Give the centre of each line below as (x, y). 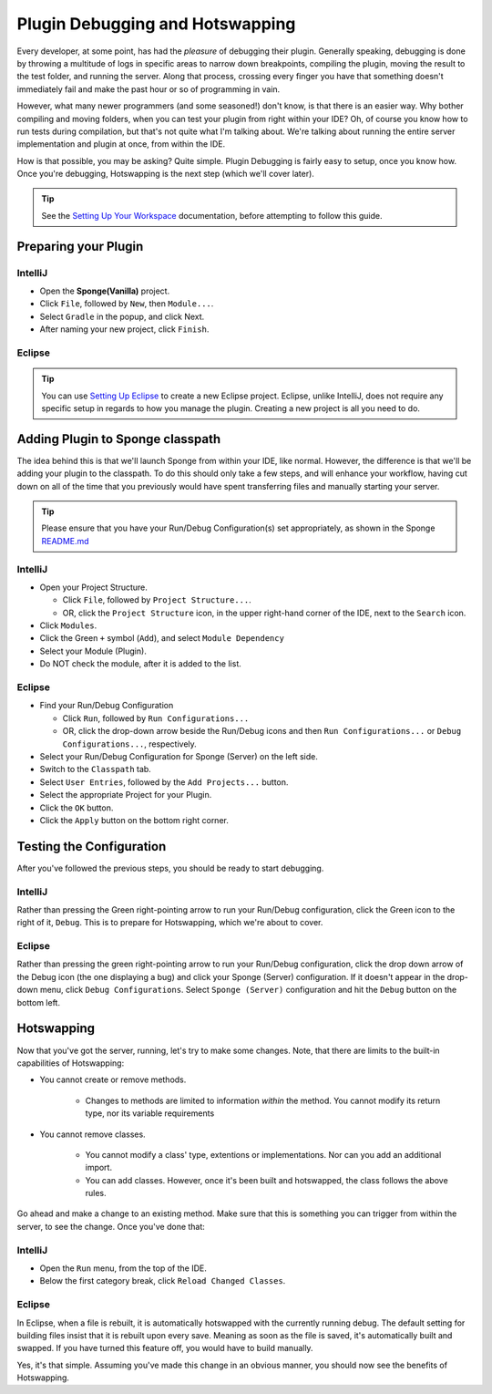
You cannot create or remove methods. (113, 1079)
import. (99, 1168)
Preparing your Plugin (80, 246)
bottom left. (39, 1002)
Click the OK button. (77, 808)
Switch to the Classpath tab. (96, 769)
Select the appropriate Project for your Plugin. (126, 795)
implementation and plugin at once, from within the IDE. (121, 144)
